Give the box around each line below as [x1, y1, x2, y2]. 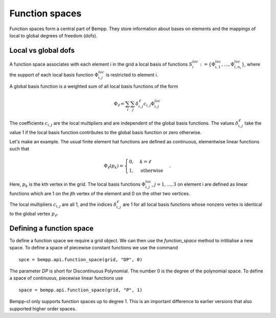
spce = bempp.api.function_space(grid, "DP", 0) [18, 257, 143, 262]
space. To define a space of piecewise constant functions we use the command [9, 245, 178, 251]
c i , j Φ [143, 101, 155, 108]
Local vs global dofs [9, 46, 75, 55]
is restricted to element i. [105, 72, 158, 78]
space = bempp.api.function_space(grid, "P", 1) [18, 287, 143, 293]
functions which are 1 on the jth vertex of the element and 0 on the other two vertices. [9, 190, 190, 197]
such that [9, 146, 30, 152]
